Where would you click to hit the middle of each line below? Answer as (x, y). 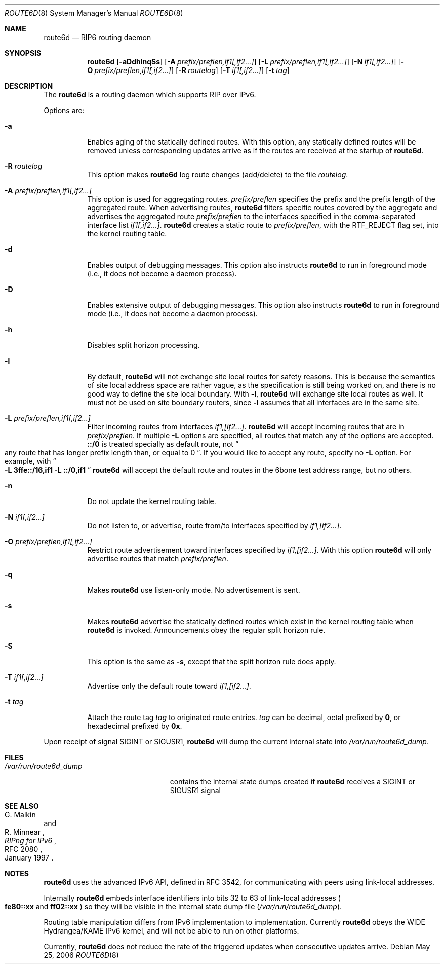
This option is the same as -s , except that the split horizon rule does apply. (212, 661)
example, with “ (30, 461)
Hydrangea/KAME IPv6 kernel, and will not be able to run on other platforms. (171, 931)
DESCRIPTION (29, 86)
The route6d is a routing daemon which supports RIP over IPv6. (150, 95)
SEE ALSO (22, 806)
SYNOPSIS (23, 53)
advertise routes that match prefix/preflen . (158, 559)
